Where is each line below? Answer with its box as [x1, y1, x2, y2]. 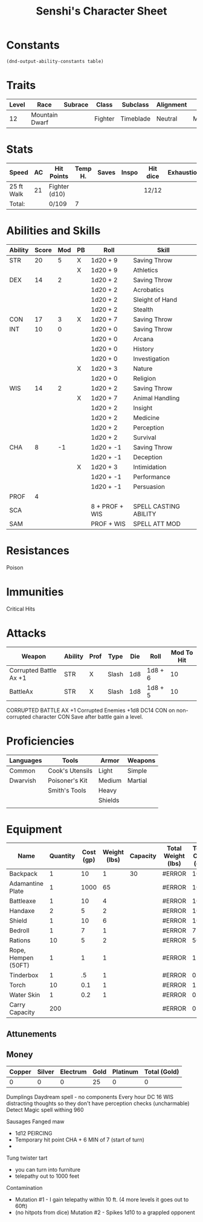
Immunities [6, 585, 64, 599]
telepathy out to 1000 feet [14, 1172, 80, 1180]
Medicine [133, 413, 160, 422]
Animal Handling [133, 394, 180, 402]
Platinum [112, 1068, 139, 1076]
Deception [133, 453, 163, 461]
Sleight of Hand [133, 295, 178, 304]
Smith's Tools [48, 786, 86, 794]
